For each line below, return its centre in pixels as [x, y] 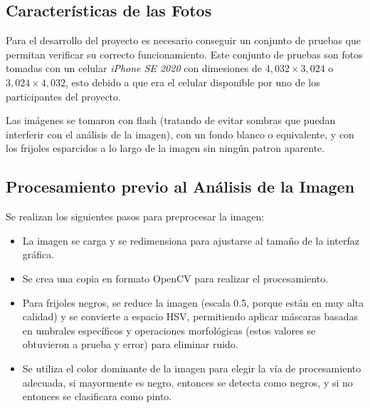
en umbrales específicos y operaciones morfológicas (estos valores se [169, 330]
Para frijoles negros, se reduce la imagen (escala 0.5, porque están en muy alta [193, 302]
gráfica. [38, 254]
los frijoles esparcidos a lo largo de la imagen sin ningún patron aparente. [165, 148]
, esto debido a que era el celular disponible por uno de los [193, 82]
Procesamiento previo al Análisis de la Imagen [180, 187]
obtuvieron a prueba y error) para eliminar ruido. [130, 344]
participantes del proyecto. [63, 96]
